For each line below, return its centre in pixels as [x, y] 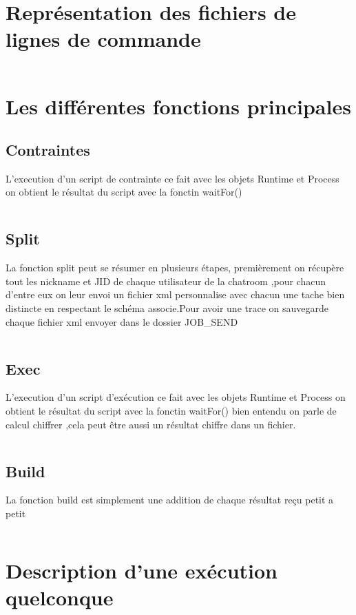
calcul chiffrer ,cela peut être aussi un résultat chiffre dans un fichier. [151, 424]
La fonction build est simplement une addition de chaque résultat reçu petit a [170, 500]
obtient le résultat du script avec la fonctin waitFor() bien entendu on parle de [171, 411]
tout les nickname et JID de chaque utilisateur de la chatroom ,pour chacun [166, 281]
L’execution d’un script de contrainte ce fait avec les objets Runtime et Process [172, 178]
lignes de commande [103, 39]
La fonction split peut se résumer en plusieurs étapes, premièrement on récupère [175, 268]
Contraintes [48, 150]
